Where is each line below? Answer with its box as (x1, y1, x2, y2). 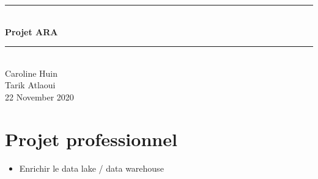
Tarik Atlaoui (5, 79, 56, 91)
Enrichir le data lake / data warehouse (19, 161, 164, 174)
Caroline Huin (5, 66, 58, 79)
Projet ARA (5, 25, 58, 38)
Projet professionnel (5, 126, 177, 151)
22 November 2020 (5, 90, 74, 103)
